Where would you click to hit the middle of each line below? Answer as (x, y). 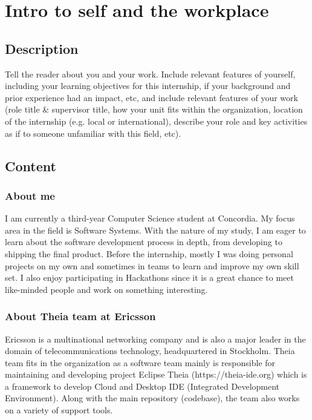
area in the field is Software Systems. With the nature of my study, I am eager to (155, 230)
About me (30, 195)
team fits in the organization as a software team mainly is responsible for (140, 362)
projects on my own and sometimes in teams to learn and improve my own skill (152, 265)
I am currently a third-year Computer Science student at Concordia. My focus (150, 218)
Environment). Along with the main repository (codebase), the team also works (152, 398)
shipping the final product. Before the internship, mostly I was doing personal (149, 253)
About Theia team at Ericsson (80, 316)
